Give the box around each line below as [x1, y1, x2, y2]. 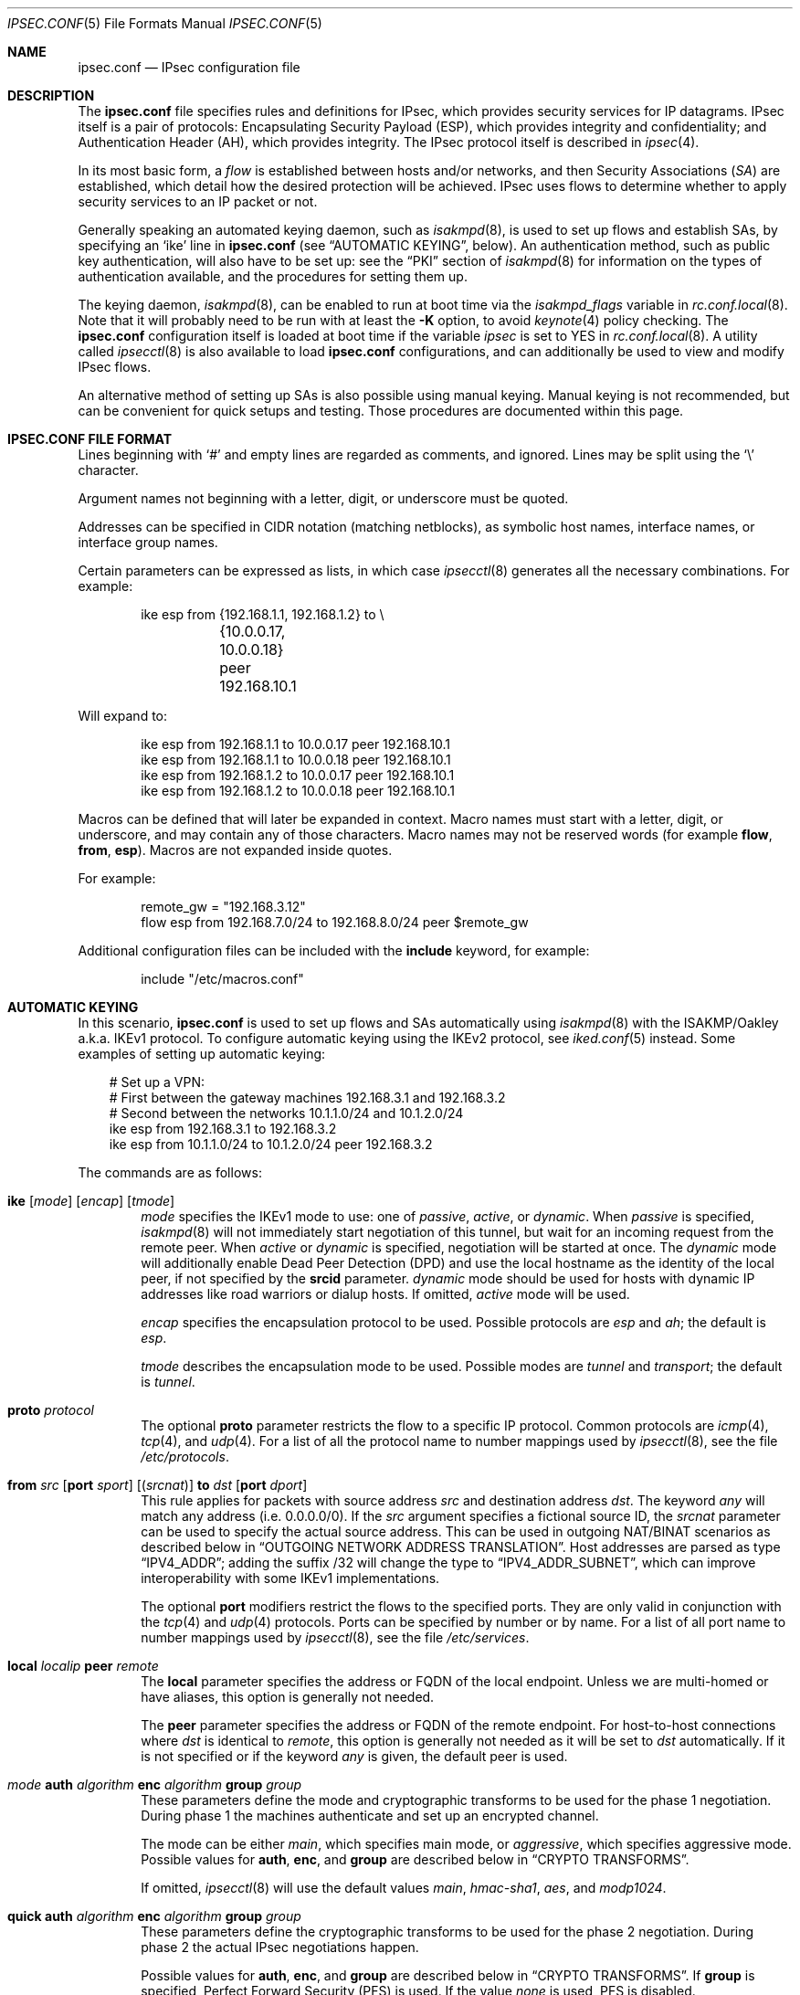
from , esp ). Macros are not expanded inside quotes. [78, 842, 393, 858]
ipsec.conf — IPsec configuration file [78, 59, 300, 75]
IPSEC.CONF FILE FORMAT [7, 431, 173, 447]
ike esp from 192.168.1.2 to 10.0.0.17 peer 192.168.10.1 [141, 767, 455, 783]
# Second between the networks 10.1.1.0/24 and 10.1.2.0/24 [109, 1105, 464, 1121]
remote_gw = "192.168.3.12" [141, 899, 306, 914]
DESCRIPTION [7, 88, 95, 103]
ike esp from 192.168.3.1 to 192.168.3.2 [109, 1121, 337, 1136]
